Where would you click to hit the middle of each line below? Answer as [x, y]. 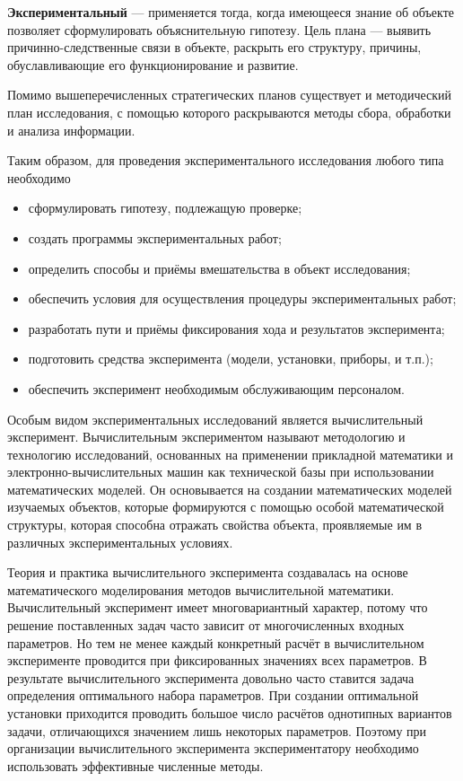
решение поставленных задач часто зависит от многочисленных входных [206, 625]
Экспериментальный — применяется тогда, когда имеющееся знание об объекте [231, 12]
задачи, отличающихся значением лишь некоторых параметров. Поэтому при [217, 730]
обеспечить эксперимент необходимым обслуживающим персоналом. [216, 388]
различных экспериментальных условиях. [120, 542]
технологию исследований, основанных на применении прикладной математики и [230, 454]
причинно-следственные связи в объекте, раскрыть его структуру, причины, [214, 47]
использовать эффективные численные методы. [135, 765]
